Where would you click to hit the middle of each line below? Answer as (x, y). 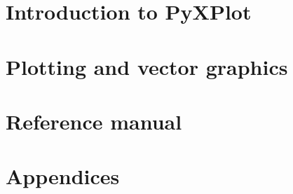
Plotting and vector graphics (147, 66)
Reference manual (94, 121)
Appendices (63, 176)
